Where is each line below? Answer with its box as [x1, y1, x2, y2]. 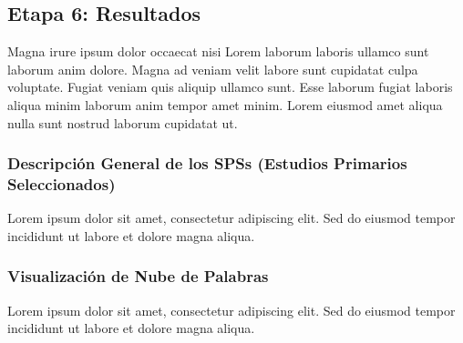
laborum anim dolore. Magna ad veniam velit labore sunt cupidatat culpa [7, 59, 418, 78]
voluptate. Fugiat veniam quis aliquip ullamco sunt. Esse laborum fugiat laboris [7, 77, 453, 96]
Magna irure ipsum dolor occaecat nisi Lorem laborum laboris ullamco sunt [7, 42, 429, 61]
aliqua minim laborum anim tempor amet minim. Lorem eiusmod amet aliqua [7, 95, 443, 114]
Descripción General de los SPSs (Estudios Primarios [7, 152, 407, 175]
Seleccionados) [7, 173, 116, 196]
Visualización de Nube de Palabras [7, 265, 269, 288]
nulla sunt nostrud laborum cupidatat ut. [7, 113, 238, 132]
